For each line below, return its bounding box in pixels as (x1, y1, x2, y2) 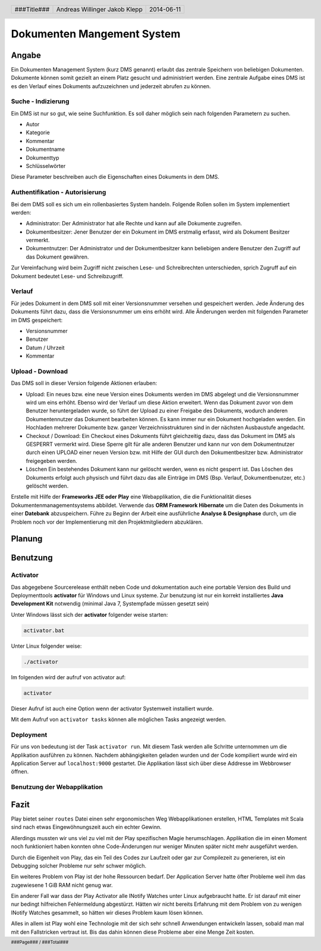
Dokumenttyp (26, 154, 59, 161)
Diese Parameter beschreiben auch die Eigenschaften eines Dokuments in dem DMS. (11, 173, 220, 181)
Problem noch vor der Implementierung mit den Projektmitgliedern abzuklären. (11, 518, 203, 526)
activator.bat (23, 627, 65, 634)
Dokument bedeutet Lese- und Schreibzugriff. (11, 272, 124, 279)
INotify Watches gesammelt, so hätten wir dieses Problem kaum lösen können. (11, 909, 204, 916)
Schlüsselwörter (26, 162, 66, 169)
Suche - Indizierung (11, 97, 70, 105)
